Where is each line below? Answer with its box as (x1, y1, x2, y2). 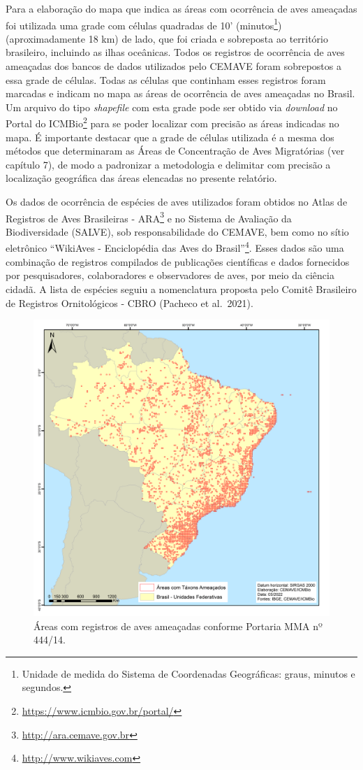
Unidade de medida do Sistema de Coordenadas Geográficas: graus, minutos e (22, 666, 355, 680)
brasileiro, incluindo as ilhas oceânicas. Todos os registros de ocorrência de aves (6, 45, 345, 59)
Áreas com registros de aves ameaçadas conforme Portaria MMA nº (34, 618, 323, 633)
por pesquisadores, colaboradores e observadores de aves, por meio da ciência (6, 268, 334, 283)
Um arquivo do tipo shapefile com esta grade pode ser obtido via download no (6, 99, 338, 114)
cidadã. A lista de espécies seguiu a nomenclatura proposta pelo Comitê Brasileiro (6, 281, 357, 296)
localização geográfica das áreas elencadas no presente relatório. (6, 171, 277, 185)
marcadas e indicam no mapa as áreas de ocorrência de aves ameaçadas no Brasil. (6, 86, 355, 101)
